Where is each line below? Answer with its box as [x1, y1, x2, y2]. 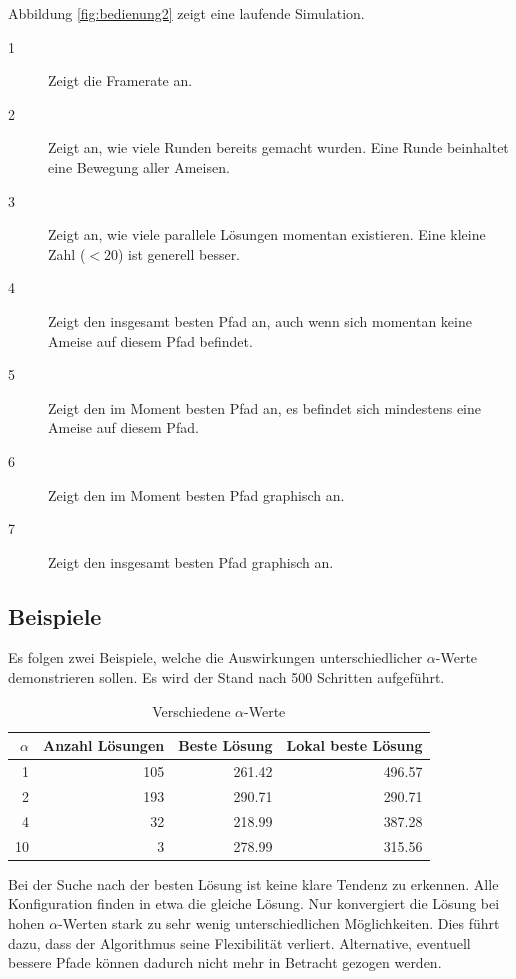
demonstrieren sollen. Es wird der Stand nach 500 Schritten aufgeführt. [8, 667, 445, 688]
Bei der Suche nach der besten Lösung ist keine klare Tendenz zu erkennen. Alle [8, 873, 499, 894]
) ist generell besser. [118, 243, 241, 264]
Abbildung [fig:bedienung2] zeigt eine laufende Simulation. [8, 3, 365, 23]
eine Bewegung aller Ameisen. [48, 156, 230, 177]
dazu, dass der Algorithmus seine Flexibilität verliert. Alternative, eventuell [8, 932, 471, 953]
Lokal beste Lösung [286, 735, 423, 756]
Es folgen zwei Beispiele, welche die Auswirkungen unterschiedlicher [8, 647, 423, 668]
